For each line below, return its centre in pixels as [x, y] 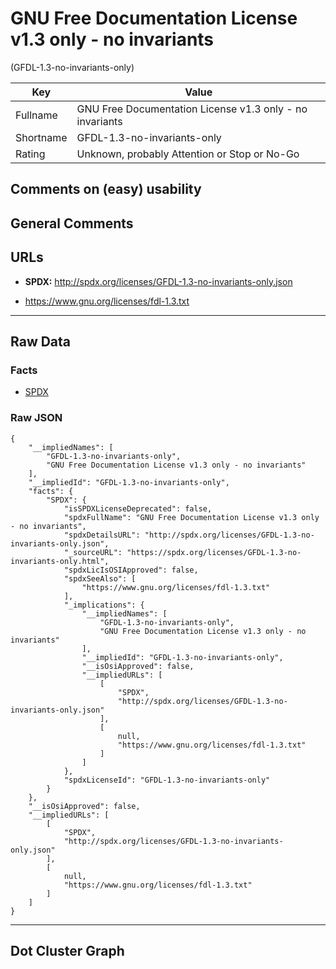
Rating [30, 154]
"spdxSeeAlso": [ [100, 578]
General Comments [72, 223]
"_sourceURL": [93, 552]
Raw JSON [36, 418]
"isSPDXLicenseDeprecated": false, [138, 508]
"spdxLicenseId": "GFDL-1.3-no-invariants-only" [167, 780]
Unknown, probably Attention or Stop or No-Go [188, 154]
